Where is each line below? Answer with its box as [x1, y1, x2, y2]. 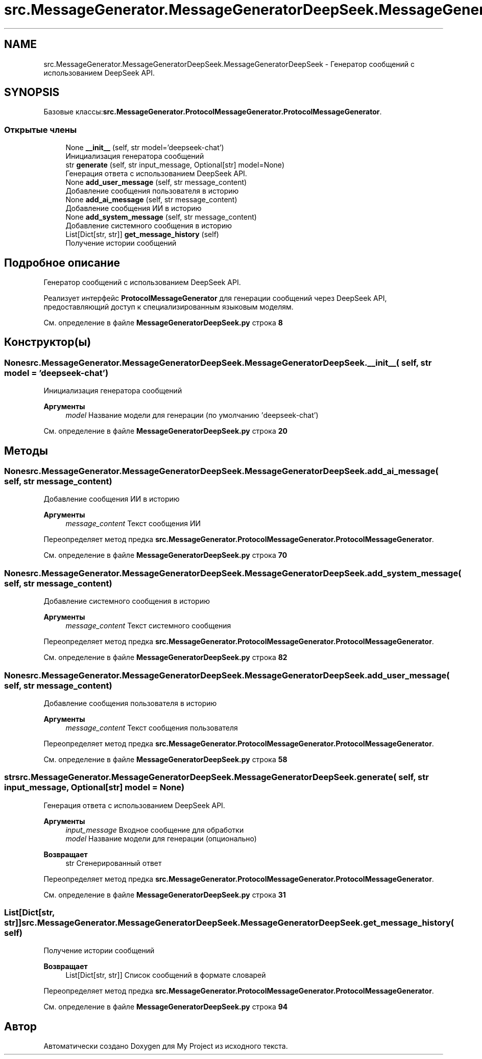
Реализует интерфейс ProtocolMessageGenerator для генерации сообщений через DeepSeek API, [43, 294, 387, 303]
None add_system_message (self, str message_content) [65, 213, 257, 222]
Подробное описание [4, 256, 120, 269]
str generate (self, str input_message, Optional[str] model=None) [65, 160, 284, 170]
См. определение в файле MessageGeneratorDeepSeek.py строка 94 [43, 1002, 288, 1011]
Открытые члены [4, 124, 77, 135]
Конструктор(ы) [4, 336, 91, 349]
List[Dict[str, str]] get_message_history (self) [65, 230, 219, 239]
